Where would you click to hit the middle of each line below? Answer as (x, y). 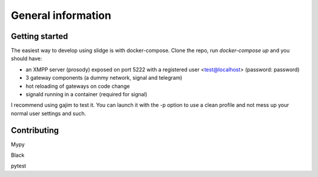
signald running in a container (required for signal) (86, 94)
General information (61, 15)
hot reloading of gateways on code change (78, 86)
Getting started (39, 36)
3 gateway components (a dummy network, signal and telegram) (104, 78)
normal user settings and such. (49, 113)
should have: (26, 58)
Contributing (35, 130)
